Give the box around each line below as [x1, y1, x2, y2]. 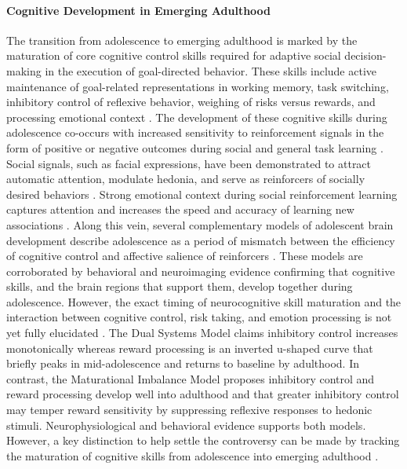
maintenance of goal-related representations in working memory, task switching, [6, 78, 389, 94]
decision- [344, 47, 387, 64]
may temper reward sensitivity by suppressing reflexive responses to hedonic [6, 401, 372, 418]
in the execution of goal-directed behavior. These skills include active [45, 62, 377, 79]
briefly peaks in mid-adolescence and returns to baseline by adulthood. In [6, 355, 360, 372]
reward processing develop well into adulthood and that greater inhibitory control [6, 386, 399, 402]
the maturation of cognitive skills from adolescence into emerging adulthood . [6, 447, 379, 464]
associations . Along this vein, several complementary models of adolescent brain [6, 216, 394, 233]
